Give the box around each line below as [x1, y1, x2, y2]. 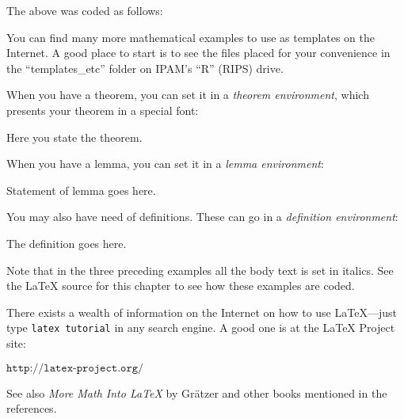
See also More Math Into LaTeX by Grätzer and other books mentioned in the [6, 384, 387, 401]
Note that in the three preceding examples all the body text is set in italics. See [6, 261, 394, 278]
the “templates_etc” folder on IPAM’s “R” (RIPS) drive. [6, 59, 284, 76]
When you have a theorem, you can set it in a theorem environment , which [6, 86, 369, 103]
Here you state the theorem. [6, 128, 143, 145]
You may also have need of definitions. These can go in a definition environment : [6, 208, 398, 225]
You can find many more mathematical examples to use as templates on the [6, 29, 375, 45]
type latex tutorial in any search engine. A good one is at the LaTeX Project [6, 319, 395, 336]
